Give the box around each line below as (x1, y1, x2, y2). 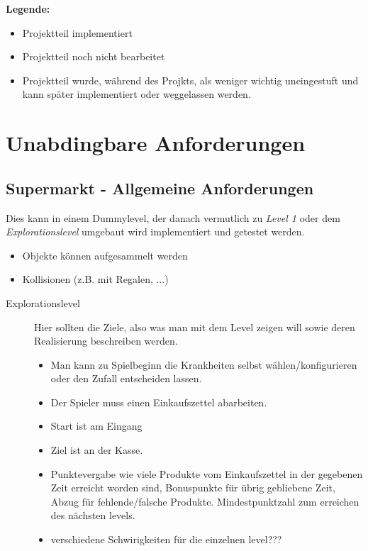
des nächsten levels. (50, 508, 135, 523)
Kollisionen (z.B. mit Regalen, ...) (22, 272, 169, 286)
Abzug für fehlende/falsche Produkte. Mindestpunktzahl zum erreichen (50, 494, 359, 508)
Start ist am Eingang (50, 418, 143, 433)
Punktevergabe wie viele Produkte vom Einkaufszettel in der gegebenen (50, 466, 363, 481)
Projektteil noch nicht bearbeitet (22, 49, 165, 64)
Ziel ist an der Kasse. (50, 443, 143, 457)
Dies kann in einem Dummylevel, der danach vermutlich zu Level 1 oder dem (6, 210, 340, 225)
